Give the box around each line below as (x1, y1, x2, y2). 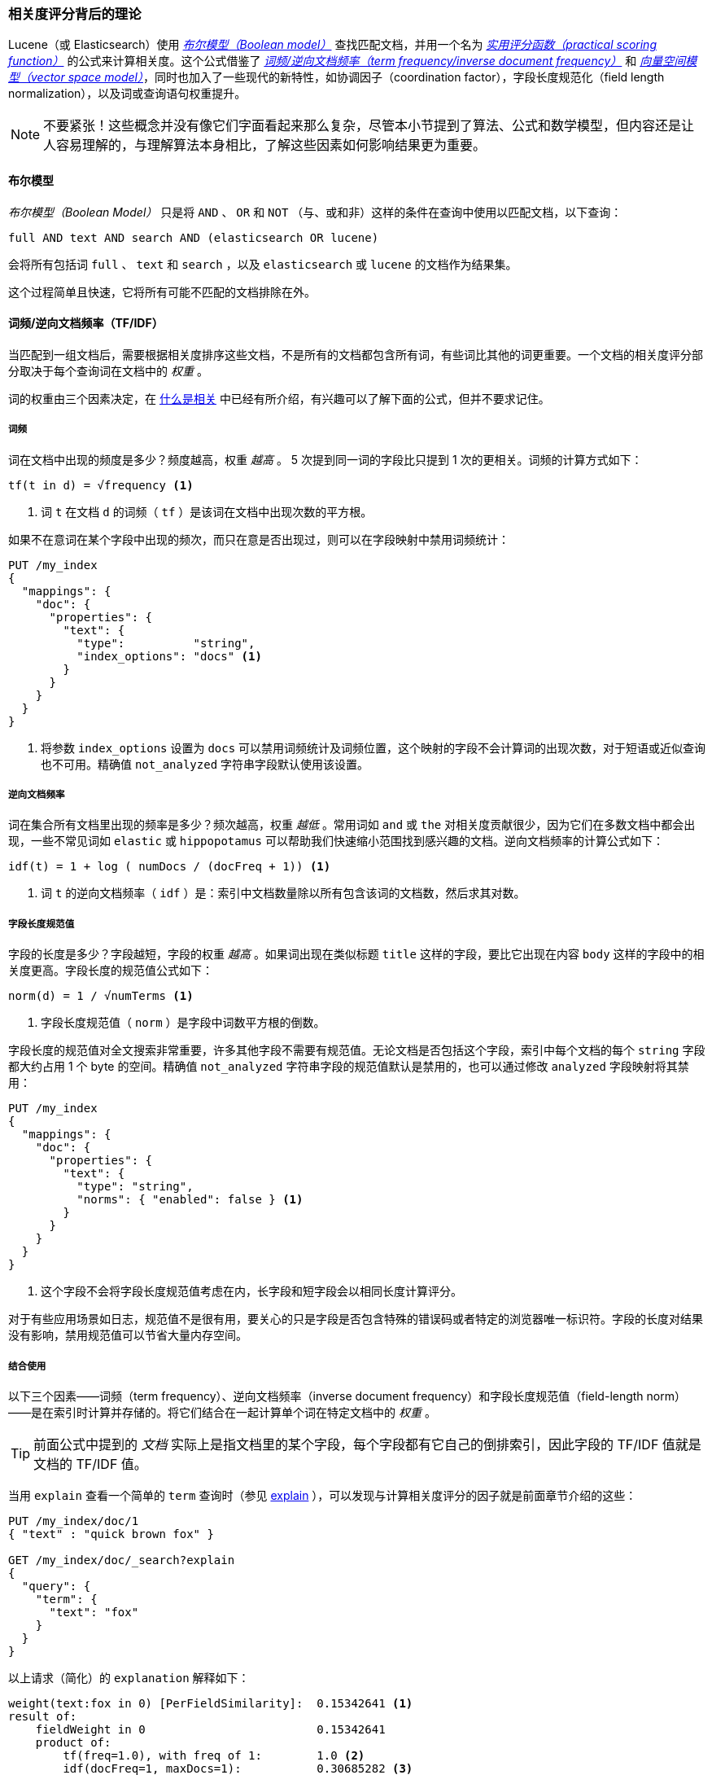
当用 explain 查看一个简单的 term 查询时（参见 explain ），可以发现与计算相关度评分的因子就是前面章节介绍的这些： (8, 1488, 637, 1502)
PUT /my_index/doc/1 (8, 1514, 139, 1527)
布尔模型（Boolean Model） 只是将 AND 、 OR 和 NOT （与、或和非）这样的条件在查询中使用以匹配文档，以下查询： (8, 204, 622, 219)
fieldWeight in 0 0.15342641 (35, 1722, 386, 1736)
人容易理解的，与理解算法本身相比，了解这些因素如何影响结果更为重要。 (43, 137, 487, 154)
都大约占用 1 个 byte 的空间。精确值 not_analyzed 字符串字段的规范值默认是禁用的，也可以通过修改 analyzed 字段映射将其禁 (8, 1059, 689, 1074)
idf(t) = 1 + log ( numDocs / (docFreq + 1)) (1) (8, 860, 331, 874)
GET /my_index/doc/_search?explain (8, 1553, 235, 1567)
